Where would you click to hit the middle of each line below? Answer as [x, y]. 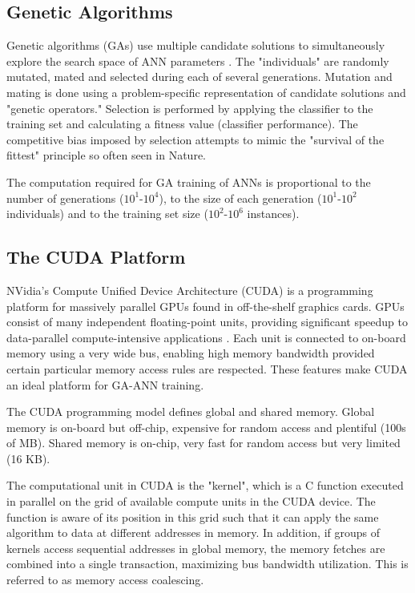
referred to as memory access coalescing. [105, 580]
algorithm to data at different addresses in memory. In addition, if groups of [193, 532]
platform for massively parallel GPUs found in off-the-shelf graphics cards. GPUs [205, 306]
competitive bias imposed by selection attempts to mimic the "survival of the [195, 139]
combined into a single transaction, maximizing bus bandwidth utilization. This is [207, 564]
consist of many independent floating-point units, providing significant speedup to [207, 322]
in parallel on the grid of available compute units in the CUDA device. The [191, 501]
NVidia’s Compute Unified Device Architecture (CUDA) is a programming [190, 290]
